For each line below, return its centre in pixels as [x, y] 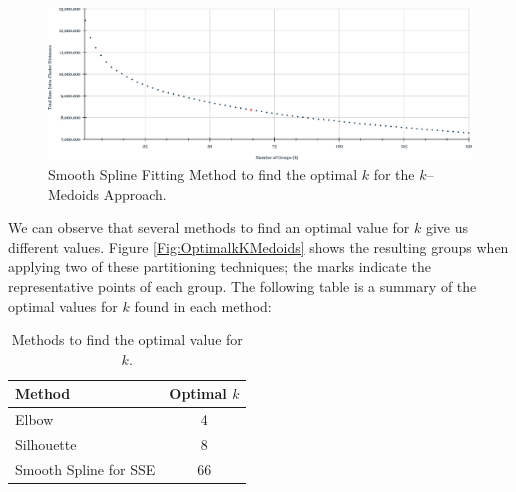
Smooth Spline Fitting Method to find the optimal [203, 173]
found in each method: [203, 305]
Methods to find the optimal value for [127, 339]
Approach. [135, 193]
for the [394, 173]
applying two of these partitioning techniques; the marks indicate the [220, 266]
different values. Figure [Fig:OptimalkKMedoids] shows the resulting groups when [258, 246]
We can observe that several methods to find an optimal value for [209, 227]
